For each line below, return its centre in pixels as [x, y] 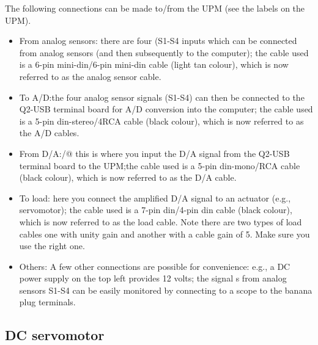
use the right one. [52, 246]
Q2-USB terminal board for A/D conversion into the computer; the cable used [166, 109]
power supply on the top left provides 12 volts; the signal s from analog [153, 278]
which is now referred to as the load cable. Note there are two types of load [161, 221]
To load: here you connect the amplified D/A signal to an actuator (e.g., [155, 198]
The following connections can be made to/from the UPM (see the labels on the [155, 8]
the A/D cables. [49, 133]
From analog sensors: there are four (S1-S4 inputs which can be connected [158, 41]
